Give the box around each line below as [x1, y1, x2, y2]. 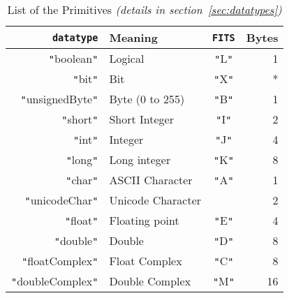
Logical [109, 50, 144, 66]
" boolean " [48, 50, 98, 66]
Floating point [109, 212, 179, 228]
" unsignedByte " [20, 91, 98, 107]
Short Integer [109, 111, 174, 127]
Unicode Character [109, 192, 202, 208]
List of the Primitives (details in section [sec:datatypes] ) [7, 1, 282, 17]
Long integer [109, 151, 171, 167]
